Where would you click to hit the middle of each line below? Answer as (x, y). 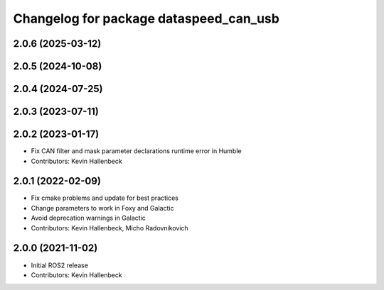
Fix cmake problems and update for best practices (105, 198)
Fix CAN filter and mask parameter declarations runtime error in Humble (136, 151)
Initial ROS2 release (60, 265)
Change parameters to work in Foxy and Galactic (102, 208)
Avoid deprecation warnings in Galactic (88, 218)
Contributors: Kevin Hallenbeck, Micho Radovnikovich (110, 228)
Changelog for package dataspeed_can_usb (146, 18)
